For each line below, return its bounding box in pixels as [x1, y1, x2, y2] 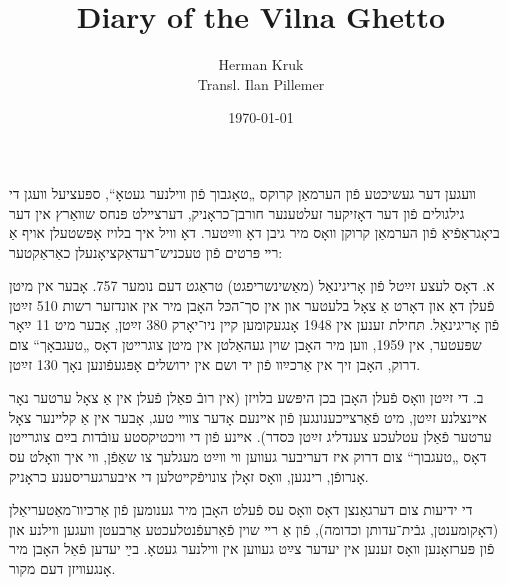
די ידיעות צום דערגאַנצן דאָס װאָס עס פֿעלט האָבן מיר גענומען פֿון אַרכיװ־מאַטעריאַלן [9, 499, 473, 520]
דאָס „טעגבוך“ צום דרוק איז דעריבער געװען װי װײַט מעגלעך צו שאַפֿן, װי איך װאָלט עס [9, 446, 487, 467]
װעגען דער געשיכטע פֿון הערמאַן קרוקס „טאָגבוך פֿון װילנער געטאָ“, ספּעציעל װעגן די [9, 182, 476, 203]
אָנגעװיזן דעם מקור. [9, 558, 116, 578]
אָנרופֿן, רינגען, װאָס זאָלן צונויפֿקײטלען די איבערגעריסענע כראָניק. [9, 465, 369, 486]
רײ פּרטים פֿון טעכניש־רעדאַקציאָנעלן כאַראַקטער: [9, 241, 283, 262]
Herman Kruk [218, 54, 304, 75]
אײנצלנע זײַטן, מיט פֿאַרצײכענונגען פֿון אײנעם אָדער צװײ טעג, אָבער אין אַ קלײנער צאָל [9, 406, 487, 427]
